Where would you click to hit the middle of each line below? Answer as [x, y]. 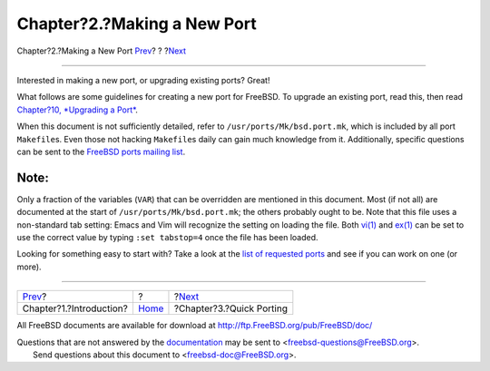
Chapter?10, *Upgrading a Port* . [77, 110]
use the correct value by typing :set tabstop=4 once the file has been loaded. [167, 237]
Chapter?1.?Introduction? [75, 308]
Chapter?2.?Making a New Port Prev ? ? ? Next [101, 51]
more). [29, 267]
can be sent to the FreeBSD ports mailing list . [101, 151]
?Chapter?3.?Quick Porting [230, 308]
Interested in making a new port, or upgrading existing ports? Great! [143, 80]
